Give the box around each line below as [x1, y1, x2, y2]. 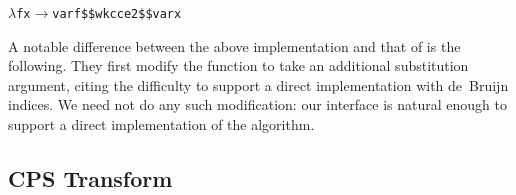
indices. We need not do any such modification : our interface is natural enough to [8, 94, 507, 115]
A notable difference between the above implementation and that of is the [8, 35, 461, 56]
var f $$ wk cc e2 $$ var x [52, 7, 182, 21]
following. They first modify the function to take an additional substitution [8, 55, 469, 76]
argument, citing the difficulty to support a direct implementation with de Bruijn [8, 74, 509, 95]
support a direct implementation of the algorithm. [8, 114, 315, 135]
